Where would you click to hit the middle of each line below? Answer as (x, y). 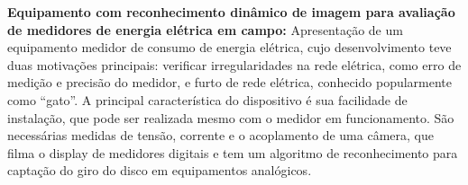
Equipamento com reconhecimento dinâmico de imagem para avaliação (231, 12)
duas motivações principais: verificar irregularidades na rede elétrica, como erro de (234, 64)
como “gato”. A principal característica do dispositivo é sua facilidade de (207, 99)
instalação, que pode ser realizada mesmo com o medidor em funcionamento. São (231, 117)
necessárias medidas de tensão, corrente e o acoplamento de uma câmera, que (220, 135)
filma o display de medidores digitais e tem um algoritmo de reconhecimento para (233, 152)
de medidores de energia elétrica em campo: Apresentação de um (205, 29)
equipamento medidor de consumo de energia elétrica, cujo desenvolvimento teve (229, 47)
